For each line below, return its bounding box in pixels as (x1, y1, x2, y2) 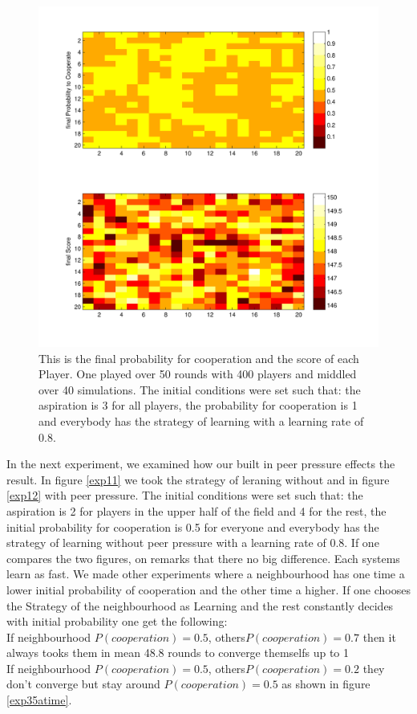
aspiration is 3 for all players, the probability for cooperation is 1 (38, 397, 358, 414)
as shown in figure (281, 675, 370, 692)
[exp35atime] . (6, 692, 72, 708)
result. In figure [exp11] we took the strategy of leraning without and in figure (6, 471, 390, 488)
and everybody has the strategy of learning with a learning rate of (38, 412, 364, 429)
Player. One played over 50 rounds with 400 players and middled (38, 365, 357, 382)
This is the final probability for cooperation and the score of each (38, 349, 359, 366)
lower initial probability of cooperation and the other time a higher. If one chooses (6, 581, 411, 598)
